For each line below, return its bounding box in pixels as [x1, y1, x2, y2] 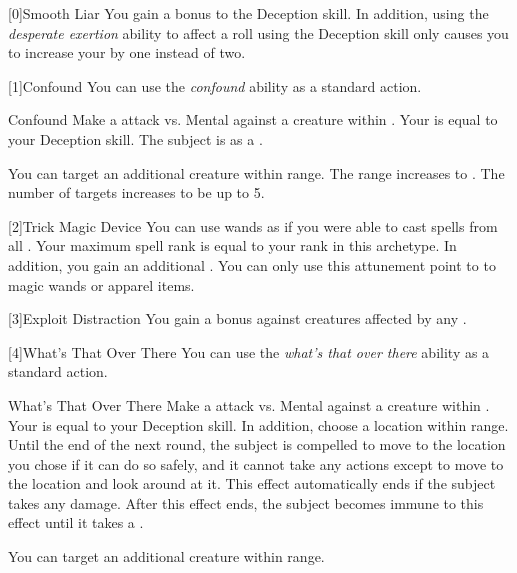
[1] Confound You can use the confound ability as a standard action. [8, 75, 422, 96]
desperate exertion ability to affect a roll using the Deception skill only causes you [8, 22, 509, 43]
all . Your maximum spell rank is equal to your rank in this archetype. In [8, 235, 457, 256]
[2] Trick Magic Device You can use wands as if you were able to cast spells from [8, 215, 498, 236]
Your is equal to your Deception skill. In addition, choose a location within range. [8, 414, 509, 435]
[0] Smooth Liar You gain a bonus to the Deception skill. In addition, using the [8, 3, 489, 23]
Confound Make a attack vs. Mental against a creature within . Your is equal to [8, 109, 498, 130]
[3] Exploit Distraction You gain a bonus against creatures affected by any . [8, 308, 467, 329]
